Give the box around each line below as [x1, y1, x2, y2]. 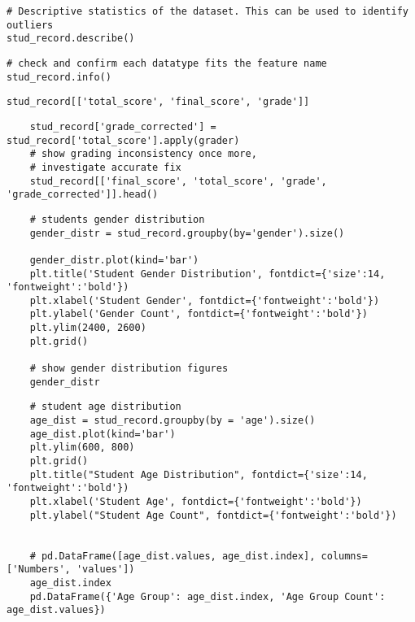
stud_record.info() [7, 71, 111, 83]
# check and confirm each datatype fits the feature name [7, 57, 327, 69]
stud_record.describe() [7, 33, 135, 45]
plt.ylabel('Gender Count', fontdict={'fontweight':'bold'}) [29, 308, 368, 320]
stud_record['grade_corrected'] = [29, 120, 216, 133]
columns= [321, 550, 368, 562]
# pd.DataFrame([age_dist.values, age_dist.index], [29, 550, 316, 562]
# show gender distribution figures [29, 363, 229, 375]
